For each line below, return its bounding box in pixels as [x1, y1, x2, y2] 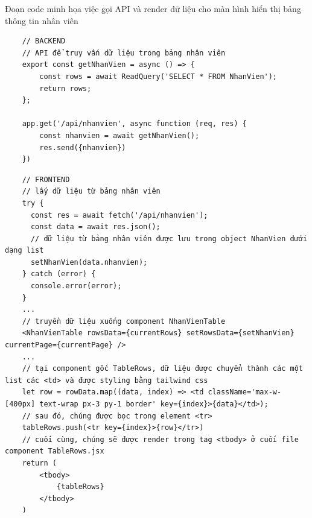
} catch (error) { [22, 270, 96, 279]
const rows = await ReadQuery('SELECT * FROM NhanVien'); [39, 72, 278, 81]
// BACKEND [22, 37, 66, 46]
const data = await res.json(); [30, 223, 161, 232]
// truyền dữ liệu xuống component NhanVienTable [22, 317, 226, 326]
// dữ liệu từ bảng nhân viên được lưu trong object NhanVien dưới [30, 234, 308, 243]
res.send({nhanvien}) [39, 143, 126, 152]
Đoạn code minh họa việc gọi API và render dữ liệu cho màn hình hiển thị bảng [5, 2, 301, 14]
